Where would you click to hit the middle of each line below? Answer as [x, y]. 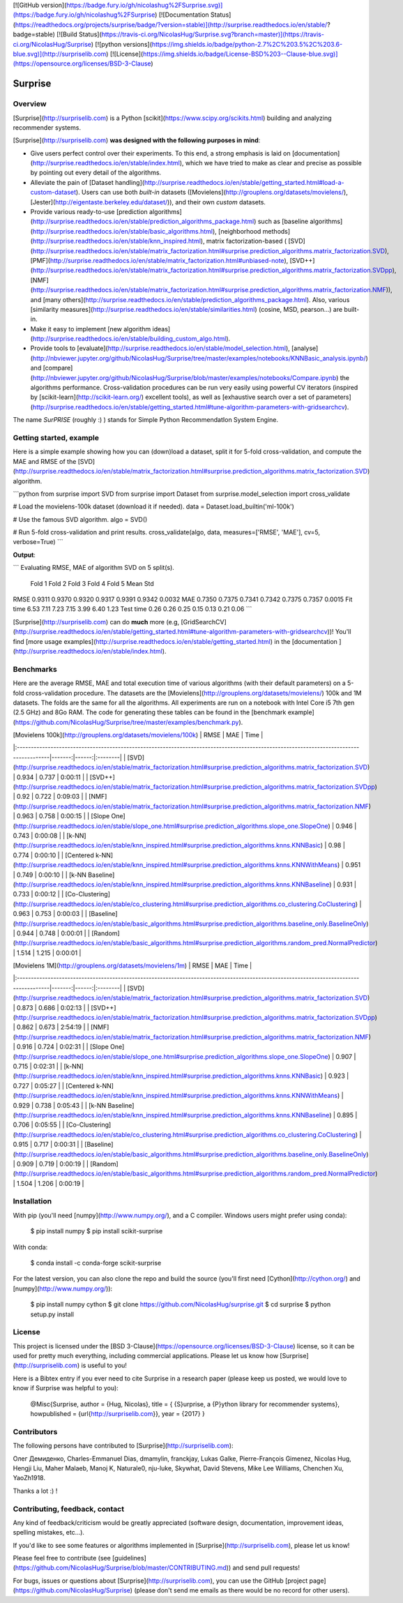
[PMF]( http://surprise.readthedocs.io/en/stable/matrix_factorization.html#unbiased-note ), [159, 260]
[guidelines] [129, 1558]
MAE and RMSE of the [45, 461]
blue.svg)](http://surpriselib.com [60, 54]
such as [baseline [283, 221]
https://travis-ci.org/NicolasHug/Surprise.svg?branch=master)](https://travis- [213, 34]
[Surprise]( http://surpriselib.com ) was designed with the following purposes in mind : [137, 140]
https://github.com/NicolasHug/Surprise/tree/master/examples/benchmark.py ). [129, 722]
